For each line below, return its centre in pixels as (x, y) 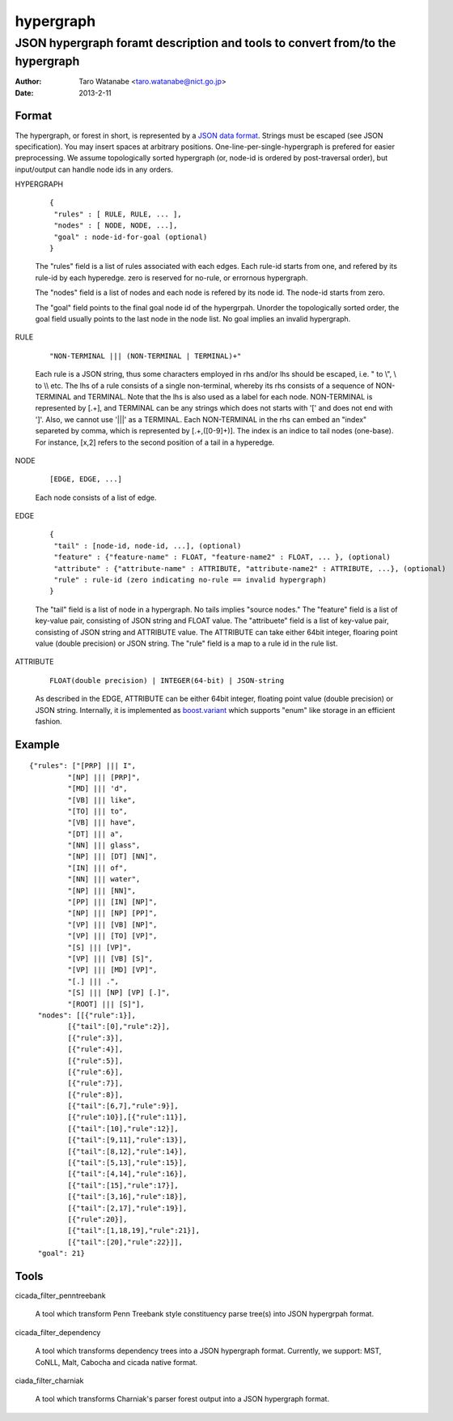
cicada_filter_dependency (58, 1332)
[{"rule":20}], (97, 1219)
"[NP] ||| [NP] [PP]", (112, 913)
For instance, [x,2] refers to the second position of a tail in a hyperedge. (155, 442)
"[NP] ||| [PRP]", (104, 777)
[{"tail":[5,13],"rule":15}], (127, 1163)
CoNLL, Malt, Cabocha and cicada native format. (116, 1362)
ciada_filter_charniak (49, 1380)
